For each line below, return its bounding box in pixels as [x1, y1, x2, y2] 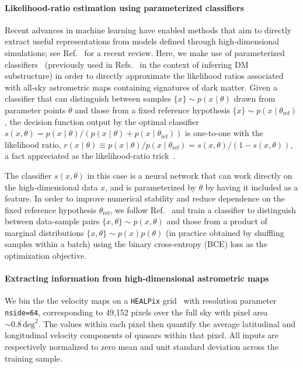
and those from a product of [166, 215, 267, 227]
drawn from [234, 92, 276, 105]
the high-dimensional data [5, 180, 98, 193]
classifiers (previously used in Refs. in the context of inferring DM [5, 58, 249, 70]
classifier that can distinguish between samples [5, 92, 171, 105]
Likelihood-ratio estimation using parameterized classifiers [5, 1, 244, 13]
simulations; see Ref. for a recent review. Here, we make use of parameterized [5, 46, 285, 58]
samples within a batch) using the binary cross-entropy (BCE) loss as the [5, 238, 267, 250]
